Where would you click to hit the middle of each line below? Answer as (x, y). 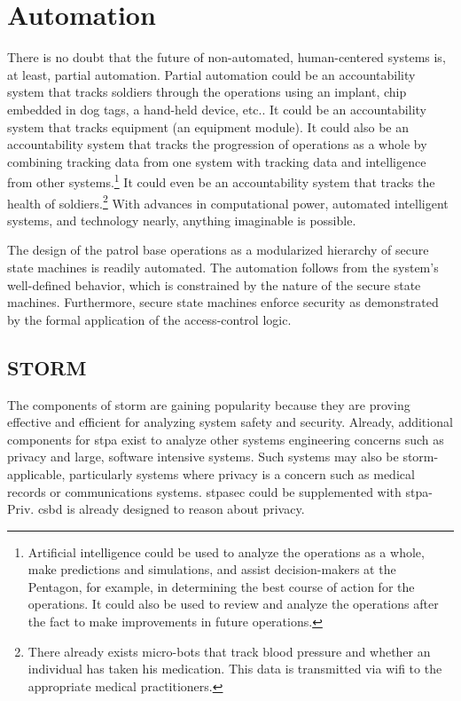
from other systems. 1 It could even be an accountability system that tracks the (221, 181)
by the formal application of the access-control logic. (149, 319)
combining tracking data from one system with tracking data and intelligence (217, 161)
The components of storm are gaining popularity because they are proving (209, 404)
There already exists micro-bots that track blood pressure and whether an (229, 651)
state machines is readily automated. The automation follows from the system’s (223, 267)
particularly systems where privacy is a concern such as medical (242, 473)
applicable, (36, 473)
